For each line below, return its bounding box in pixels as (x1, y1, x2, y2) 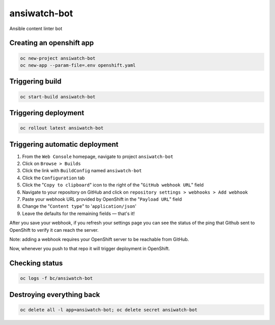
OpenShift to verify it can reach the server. (9, 227, 99, 233)
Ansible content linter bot (9, 25, 63, 32)
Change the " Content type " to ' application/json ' (22, 203, 137, 209)
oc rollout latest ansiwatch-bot (20, 125, 104, 131)
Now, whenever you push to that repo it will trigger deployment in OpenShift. (9, 246, 170, 252)
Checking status (9, 259, 63, 267)
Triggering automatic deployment (9, 140, 119, 149)
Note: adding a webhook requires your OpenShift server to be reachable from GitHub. (9, 236, 189, 242)
